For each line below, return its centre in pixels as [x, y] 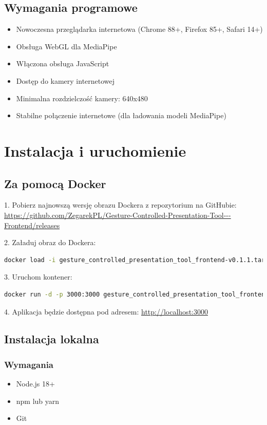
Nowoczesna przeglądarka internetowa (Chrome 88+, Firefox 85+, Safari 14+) [139, 29]
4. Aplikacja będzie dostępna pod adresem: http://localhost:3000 [106, 311]
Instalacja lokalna [52, 339]
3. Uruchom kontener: [38, 277]
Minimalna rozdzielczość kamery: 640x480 [82, 98]
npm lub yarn [38, 401]
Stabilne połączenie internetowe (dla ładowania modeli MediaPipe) [121, 115]
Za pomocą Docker [55, 183]
